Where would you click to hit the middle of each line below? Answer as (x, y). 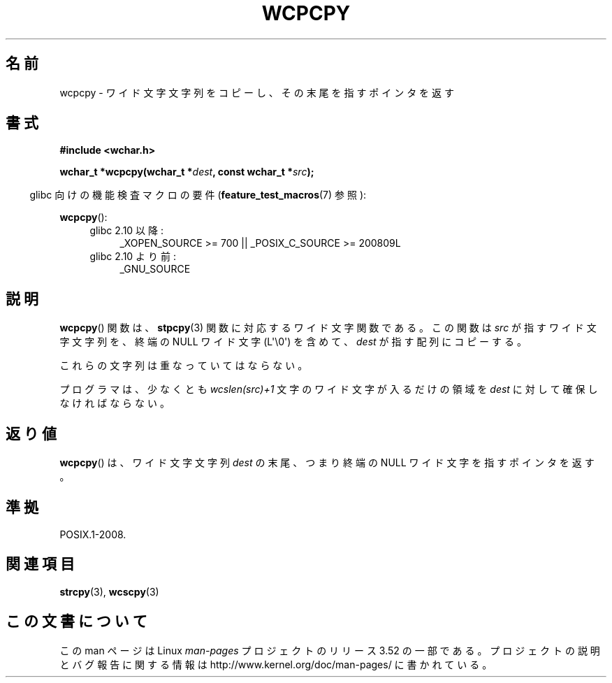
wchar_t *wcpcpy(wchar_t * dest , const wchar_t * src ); (187, 172)
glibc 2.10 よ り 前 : (133, 257)
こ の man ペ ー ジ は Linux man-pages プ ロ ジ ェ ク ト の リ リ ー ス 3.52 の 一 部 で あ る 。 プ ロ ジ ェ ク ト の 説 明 (330, 650)
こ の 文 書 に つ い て (76, 621)
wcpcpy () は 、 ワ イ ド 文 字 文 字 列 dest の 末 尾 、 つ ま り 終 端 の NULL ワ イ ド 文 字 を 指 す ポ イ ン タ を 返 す (327, 463)
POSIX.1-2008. (93, 534)
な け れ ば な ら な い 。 (115, 403)
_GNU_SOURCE (155, 269)
